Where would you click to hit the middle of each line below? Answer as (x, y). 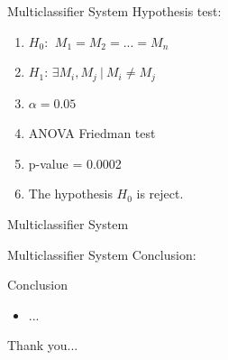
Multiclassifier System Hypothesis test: (114, 11)
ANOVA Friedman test (92, 133)
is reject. (160, 194)
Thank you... (43, 345)
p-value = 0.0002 (75, 163)
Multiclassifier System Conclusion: (102, 254)
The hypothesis (70, 194)
